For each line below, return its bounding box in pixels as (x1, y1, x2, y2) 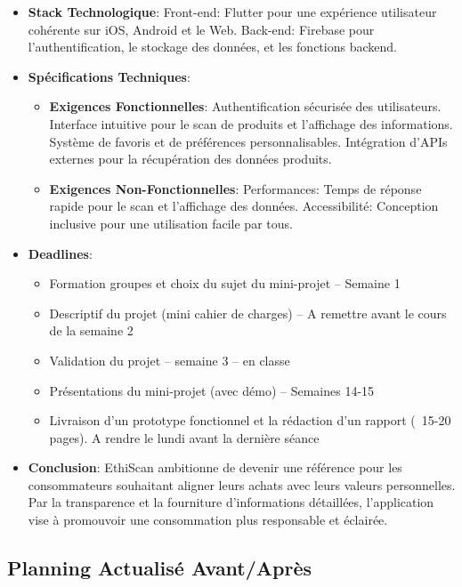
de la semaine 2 (49, 321, 134, 340)
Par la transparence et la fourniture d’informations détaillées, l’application (28, 493, 434, 511)
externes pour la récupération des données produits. (49, 149, 332, 168)
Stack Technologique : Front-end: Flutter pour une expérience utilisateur (28, 3, 437, 20)
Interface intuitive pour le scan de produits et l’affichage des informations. (49, 114, 453, 133)
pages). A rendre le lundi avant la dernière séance (49, 428, 320, 446)
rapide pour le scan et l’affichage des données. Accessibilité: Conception (49, 197, 439, 215)
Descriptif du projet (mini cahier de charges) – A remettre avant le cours (49, 303, 447, 322)
